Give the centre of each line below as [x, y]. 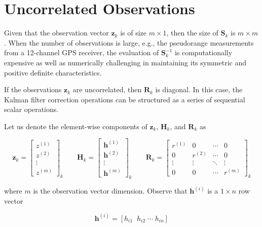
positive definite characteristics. [53, 72]
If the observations [33, 89]
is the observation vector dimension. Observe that [110, 191]
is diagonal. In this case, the [199, 89]
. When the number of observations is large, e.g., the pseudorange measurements [129, 42]
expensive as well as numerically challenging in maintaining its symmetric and [125, 62]
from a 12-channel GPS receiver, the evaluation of [82, 52]
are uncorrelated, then [107, 89]
